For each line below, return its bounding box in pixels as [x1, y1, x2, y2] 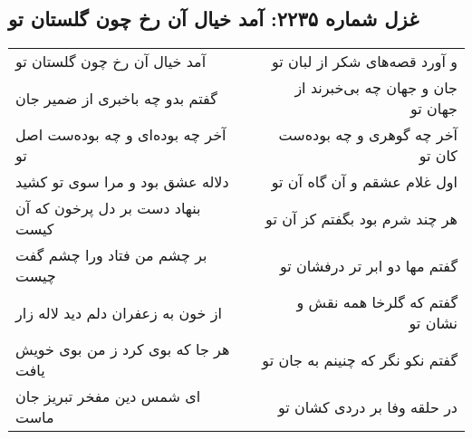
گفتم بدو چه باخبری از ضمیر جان [15, 87, 217, 109]
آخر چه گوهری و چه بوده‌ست [278, 124, 458, 146]
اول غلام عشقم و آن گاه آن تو [271, 171, 458, 193]
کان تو [419, 145, 458, 167]
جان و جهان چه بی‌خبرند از [294, 77, 458, 99]
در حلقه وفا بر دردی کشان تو [278, 396, 458, 417]
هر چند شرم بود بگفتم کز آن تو [265, 207, 458, 229]
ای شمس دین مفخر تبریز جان [15, 386, 201, 407]
